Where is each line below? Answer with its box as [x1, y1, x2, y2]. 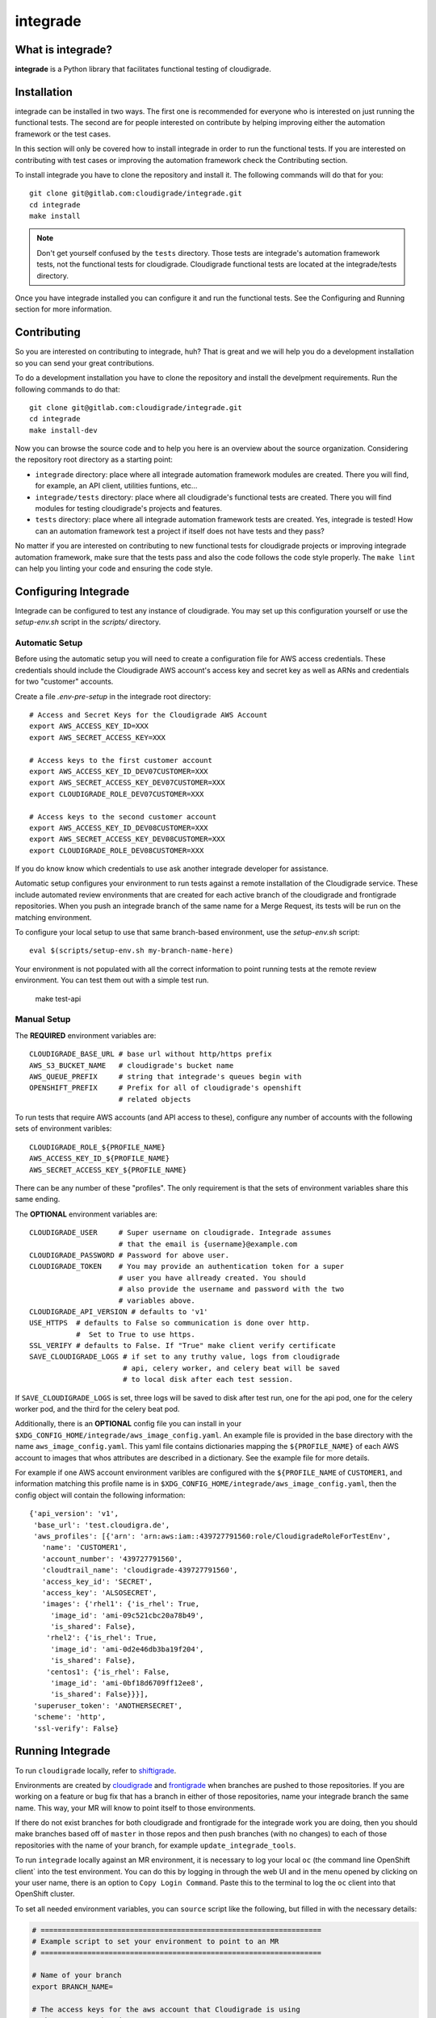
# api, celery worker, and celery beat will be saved [122, 1363, 341, 1372]
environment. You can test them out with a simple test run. [15, 975, 209, 985]
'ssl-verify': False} [33, 1723, 119, 1733]
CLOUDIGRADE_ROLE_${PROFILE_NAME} [29, 1142, 166, 1152]
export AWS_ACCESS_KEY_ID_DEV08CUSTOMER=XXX [29, 823, 209, 832]
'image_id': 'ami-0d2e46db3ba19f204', [50, 1644, 204, 1654]
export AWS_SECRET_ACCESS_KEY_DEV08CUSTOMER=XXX [29, 835, 225, 844]
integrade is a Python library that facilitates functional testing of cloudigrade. [15, 65, 272, 74]
